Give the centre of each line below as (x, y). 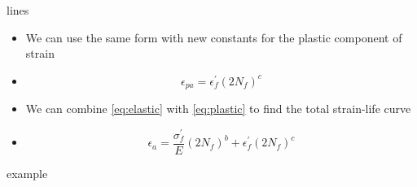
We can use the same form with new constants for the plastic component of (214, 37)
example (27, 173)
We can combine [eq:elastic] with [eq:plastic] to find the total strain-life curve (218, 109)
